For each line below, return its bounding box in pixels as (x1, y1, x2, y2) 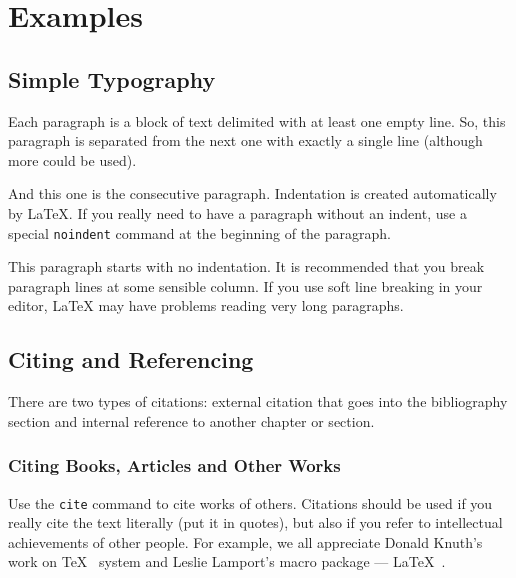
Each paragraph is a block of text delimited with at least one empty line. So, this (8, 110, 506, 131)
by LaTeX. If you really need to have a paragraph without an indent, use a (8, 202, 467, 223)
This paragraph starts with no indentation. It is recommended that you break (8, 256, 485, 277)
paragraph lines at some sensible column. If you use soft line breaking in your (8, 275, 483, 296)
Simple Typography (8, 63, 216, 94)
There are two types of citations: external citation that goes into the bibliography (8, 391, 508, 412)
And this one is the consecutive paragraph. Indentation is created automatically (8, 183, 497, 204)
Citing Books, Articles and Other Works (8, 453, 341, 478)
